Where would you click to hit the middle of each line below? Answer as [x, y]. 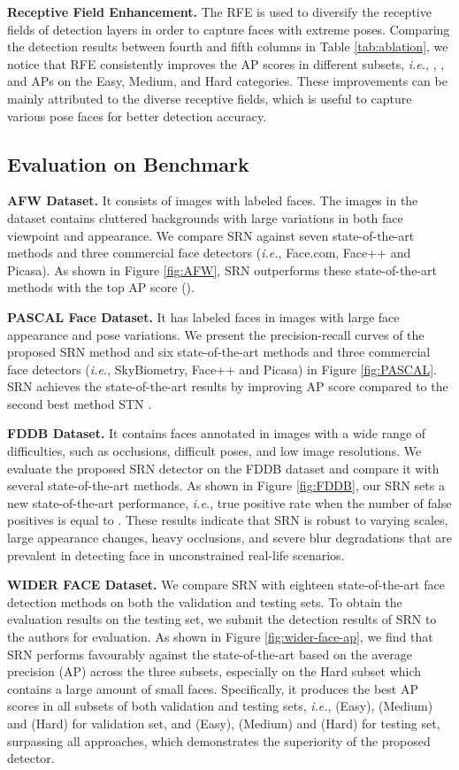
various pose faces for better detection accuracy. [137, 115]
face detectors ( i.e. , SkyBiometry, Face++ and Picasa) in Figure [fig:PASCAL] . [222, 369]
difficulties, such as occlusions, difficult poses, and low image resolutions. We [214, 451]
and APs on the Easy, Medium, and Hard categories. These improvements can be [227, 81]
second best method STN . [80, 403]
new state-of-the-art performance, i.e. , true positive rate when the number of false [229, 502]
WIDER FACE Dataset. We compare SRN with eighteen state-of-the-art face [226, 585]
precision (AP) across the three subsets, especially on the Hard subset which [214, 671]
